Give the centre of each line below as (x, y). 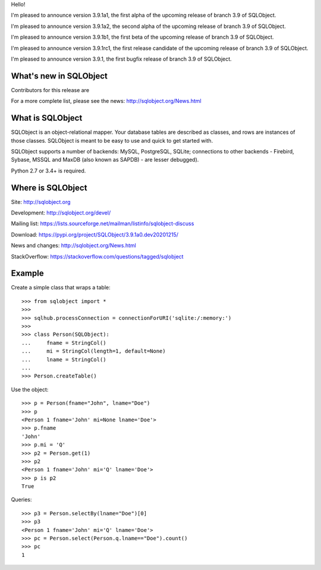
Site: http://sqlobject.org (41, 201)
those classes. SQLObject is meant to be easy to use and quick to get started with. (112, 140)
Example (27, 273)
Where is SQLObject (49, 188)
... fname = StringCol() (64, 343)
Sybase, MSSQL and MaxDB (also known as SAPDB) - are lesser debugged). (105, 160)
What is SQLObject (47, 118)
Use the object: (30, 389)
